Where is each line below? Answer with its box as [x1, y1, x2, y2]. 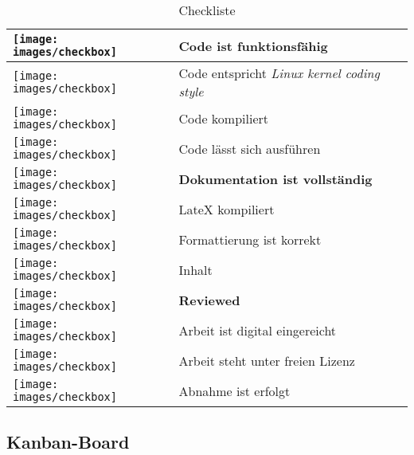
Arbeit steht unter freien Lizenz [178, 351, 355, 370]
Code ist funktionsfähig [178, 36, 328, 55]
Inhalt [178, 260, 213, 279]
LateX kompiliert [178, 199, 275, 218]
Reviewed [178, 290, 240, 309]
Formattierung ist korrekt [178, 229, 322, 249]
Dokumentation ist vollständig [178, 169, 373, 188]
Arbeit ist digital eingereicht [178, 320, 337, 339]
